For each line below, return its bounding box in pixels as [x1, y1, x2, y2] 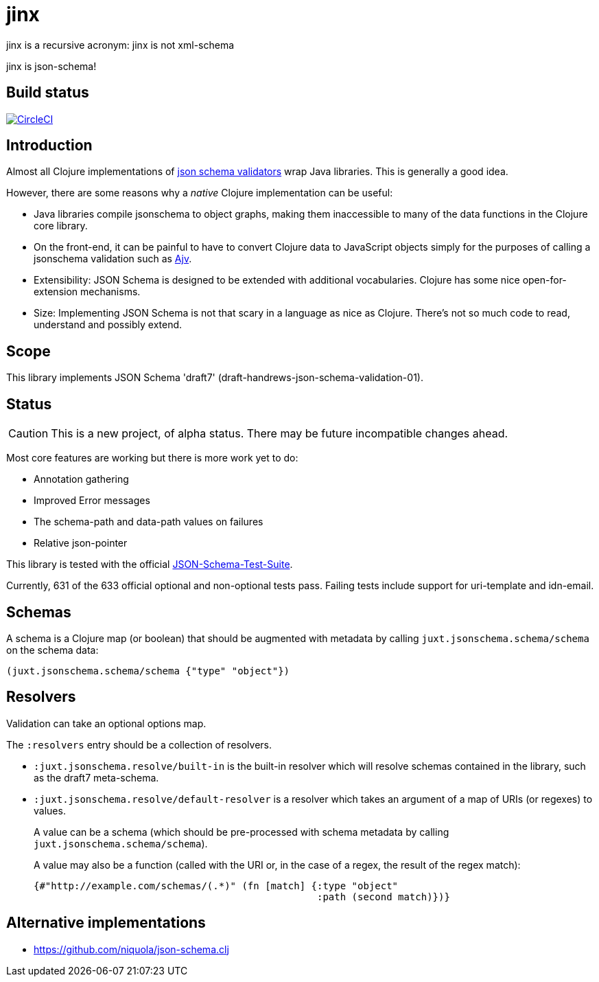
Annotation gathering [34, 473, 129, 486]
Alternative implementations [6, 914, 206, 932]
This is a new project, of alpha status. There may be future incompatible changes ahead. [51, 426, 508, 441]
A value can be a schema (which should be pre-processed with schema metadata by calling [34, 825, 449, 838]
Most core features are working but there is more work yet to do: [6, 452, 298, 464]
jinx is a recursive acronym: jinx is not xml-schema [6, 38, 235, 51]
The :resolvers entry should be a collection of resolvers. [6, 738, 272, 751]
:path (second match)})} [317, 891, 450, 902]
